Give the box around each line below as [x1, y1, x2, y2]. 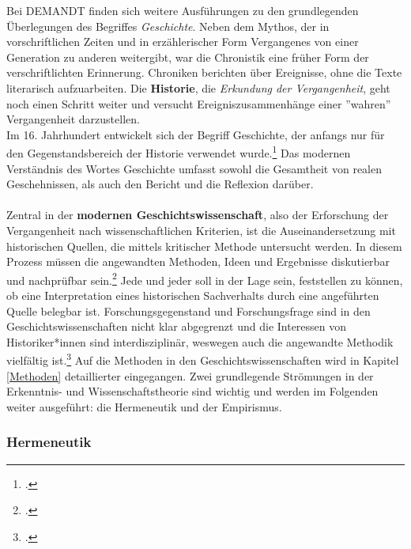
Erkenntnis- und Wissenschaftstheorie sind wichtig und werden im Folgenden [6, 383, 379, 399]
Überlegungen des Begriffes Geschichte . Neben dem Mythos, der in [6, 17, 330, 34]
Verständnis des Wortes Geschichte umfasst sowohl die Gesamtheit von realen [6, 160, 383, 176]
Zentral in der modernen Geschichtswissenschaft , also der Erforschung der [6, 206, 389, 223]
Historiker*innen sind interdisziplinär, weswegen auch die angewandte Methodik [6, 333, 394, 350]
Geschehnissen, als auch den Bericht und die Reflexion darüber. [6, 176, 314, 192]
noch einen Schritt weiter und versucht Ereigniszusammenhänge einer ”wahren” [6, 95, 391, 112]
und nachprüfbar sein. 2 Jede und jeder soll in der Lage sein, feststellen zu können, [6, 269, 403, 288]
